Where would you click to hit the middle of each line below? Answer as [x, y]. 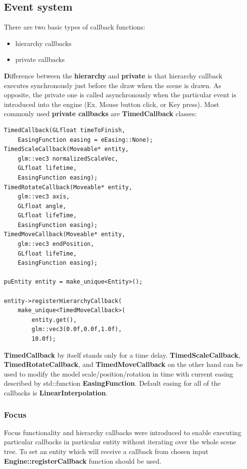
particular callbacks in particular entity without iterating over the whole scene [120, 442]
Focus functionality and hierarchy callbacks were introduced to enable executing [123, 432]
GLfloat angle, [42, 206]
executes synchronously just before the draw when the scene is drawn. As [113, 85]
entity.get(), [54, 320]
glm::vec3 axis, [44, 197]
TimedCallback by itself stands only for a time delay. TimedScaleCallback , [122, 355]
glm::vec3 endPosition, [56, 244]
